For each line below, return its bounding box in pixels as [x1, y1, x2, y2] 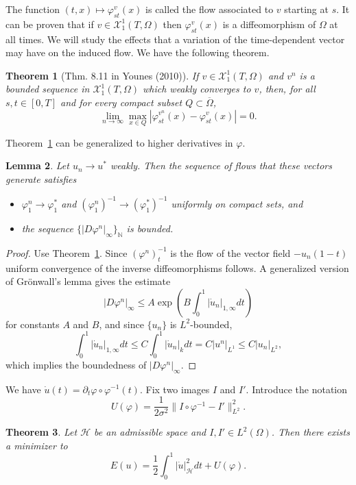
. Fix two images [139, 382, 210, 396]
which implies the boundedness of [5, 357, 147, 371]
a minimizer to [5, 438, 68, 452]
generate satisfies [5, 171, 77, 186]
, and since [99, 316, 144, 331]
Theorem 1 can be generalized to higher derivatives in [5, 135, 233, 149]
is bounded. [126, 221, 174, 236]
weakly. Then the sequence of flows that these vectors [110, 158, 332, 173]
